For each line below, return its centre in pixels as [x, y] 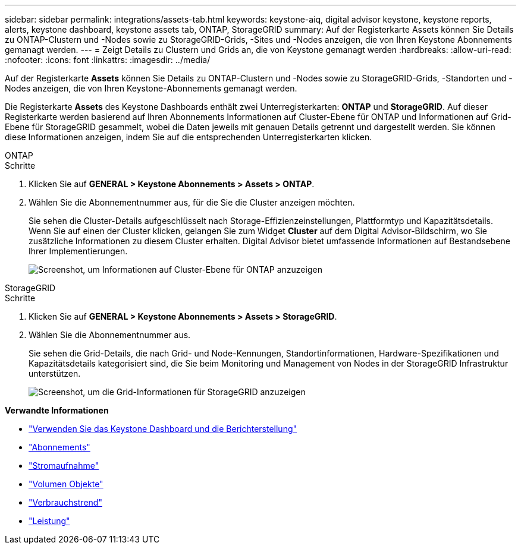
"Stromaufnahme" [64, 466]
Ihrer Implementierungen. [78, 251]
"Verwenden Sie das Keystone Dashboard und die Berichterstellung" [163, 429]
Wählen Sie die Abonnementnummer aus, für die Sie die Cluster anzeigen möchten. [192, 202]
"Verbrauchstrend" [65, 502]
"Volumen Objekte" [66, 484]
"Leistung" [49, 521]
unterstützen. [55, 373]
